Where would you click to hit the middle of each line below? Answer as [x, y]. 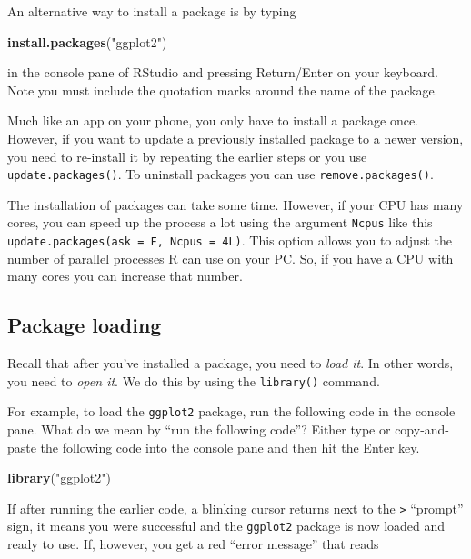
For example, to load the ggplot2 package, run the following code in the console [231, 411]
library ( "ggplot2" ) [59, 478]
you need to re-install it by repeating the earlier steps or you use [187, 156]
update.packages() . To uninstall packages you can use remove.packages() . [220, 174]
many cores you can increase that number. [125, 276]
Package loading [85, 325]
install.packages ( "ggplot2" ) [87, 41]
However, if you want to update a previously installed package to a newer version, [235, 138]
